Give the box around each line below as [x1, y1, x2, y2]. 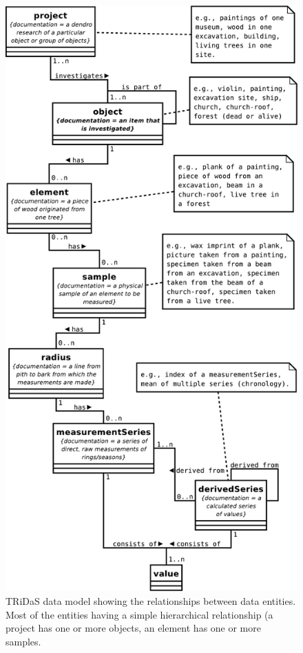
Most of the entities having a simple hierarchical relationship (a [6, 607, 273, 621]
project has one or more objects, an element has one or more [6, 621, 261, 635]
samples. [6, 634, 41, 648]
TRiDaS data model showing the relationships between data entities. [6, 593, 296, 608]
